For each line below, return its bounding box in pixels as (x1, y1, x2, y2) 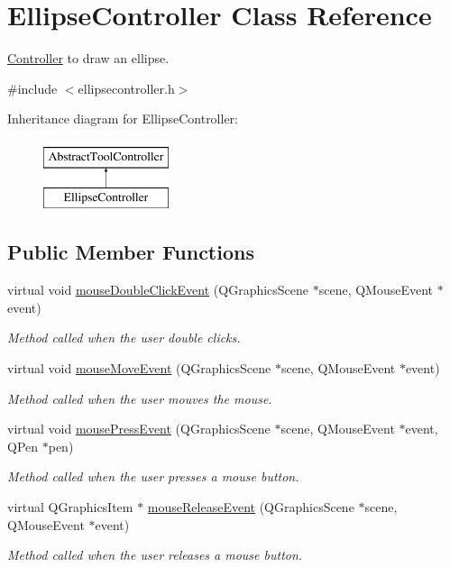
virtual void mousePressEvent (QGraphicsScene (7, 419, 271, 438)
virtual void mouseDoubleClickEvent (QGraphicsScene (7, 280, 309, 299)
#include (7, 78, 58, 97)
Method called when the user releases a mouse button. (7, 545, 303, 564)
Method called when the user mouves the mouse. (7, 389, 272, 407)
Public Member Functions (7, 238, 254, 266)
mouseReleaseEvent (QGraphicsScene (147, 498, 354, 517)
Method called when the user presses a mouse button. (7, 467, 299, 486)
